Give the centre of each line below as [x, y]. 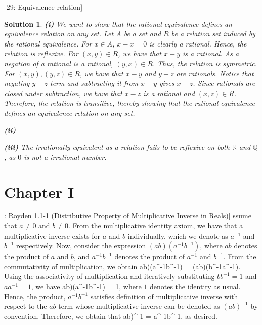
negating [17, 83]
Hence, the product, [35, 296]
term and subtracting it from [94, 83]
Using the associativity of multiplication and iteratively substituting [110, 276]
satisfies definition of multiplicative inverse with [164, 296]
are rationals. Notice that [215, 73]
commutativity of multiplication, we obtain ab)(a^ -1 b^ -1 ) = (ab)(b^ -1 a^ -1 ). [122, 266]
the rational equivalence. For [48, 43]
